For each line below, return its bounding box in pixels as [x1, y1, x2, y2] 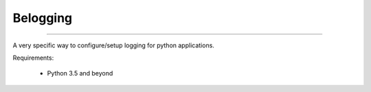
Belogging [12, 10, 73, 25]
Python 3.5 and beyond [47, 69, 113, 78]
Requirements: [12, 54, 54, 62]
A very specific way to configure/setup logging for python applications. [12, 41, 214, 49]
